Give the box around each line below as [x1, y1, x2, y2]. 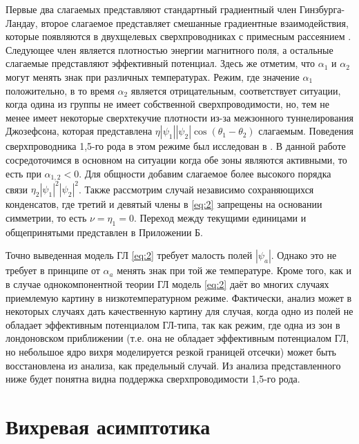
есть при [6, 166, 41, 180]
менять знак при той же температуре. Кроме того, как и [117, 263, 352, 278]
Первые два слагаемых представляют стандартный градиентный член [6, 2, 297, 16]
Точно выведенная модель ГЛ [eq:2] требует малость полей [6, 248, 253, 262]
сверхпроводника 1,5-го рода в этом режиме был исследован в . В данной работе [6, 139, 346, 153]
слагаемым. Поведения [258, 124, 353, 138]
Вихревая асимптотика [6, 412, 211, 440]
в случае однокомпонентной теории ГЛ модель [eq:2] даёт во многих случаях [6, 277, 329, 291]
